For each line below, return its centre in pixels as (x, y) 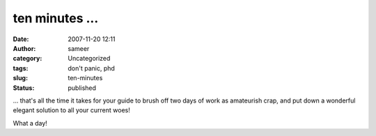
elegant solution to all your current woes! (71, 110)
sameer (79, 48)
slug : (20, 78)
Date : (21, 39)
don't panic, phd (91, 68)
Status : (24, 88)
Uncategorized (89, 59)
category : (28, 59)
